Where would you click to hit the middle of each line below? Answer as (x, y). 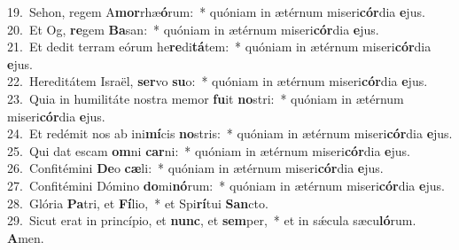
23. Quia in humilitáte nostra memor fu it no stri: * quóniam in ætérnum (206, 98)
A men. (26, 237)
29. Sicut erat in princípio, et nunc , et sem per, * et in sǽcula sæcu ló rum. (212, 220)
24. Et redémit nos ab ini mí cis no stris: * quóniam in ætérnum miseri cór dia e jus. (230, 133)
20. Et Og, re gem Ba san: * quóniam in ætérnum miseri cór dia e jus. (193, 29)
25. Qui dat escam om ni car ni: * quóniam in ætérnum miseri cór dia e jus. (209, 150)
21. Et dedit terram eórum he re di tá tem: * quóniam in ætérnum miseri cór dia (219, 47)
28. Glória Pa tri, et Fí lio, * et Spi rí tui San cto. (138, 203)
